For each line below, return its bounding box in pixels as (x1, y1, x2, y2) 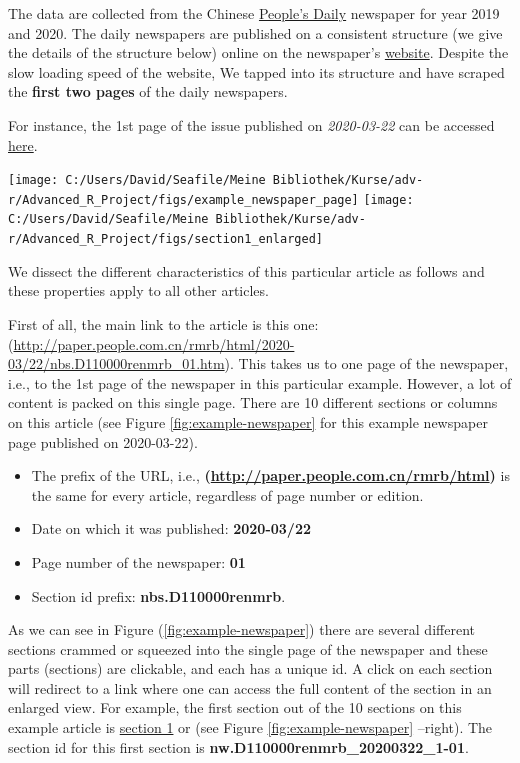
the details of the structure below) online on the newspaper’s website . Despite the (8, 42, 509, 63)
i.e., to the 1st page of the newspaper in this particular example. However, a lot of (8, 372, 512, 393)
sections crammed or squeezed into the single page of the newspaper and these (8, 638, 488, 659)
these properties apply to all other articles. (8, 280, 269, 301)
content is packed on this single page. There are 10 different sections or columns (8, 392, 498, 413)
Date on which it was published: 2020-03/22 (31, 518, 312, 539)
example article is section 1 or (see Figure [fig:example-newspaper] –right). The (8, 717, 493, 738)
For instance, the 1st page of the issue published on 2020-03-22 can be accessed (8, 114, 495, 135)
